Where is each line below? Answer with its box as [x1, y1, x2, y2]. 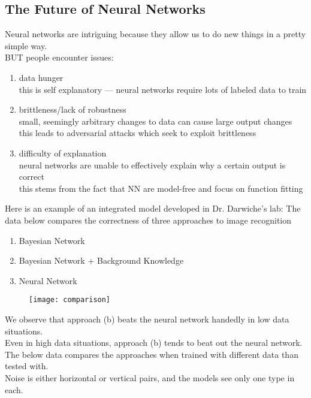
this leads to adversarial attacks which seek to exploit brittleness [19, 126, 256, 139]
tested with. [5, 360, 49, 372]
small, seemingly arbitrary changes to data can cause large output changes [19, 114, 292, 127]
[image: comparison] [29, 296, 111, 304]
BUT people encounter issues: [5, 51, 114, 64]
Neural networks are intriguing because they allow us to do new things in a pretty [5, 28, 306, 40]
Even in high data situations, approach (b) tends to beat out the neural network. [5, 336, 303, 349]
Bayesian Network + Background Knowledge [19, 254, 184, 267]
